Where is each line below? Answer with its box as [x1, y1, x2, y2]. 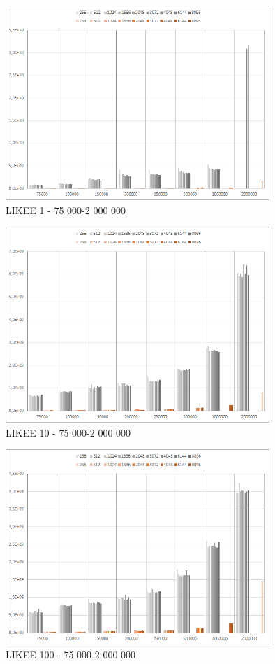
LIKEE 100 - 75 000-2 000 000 [6, 647, 136, 662]
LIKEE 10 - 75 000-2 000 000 [6, 425, 131, 439]
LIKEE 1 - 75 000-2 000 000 [6, 202, 126, 217]
